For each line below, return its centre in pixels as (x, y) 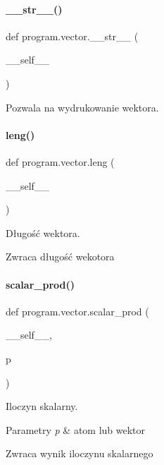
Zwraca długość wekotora (60, 256)
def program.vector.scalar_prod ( (77, 311)
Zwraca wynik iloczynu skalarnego (80, 453)
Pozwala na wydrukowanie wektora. (82, 107)
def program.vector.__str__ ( (72, 36)
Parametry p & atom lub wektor (76, 429)
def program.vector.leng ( (60, 161)
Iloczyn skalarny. (42, 406)
